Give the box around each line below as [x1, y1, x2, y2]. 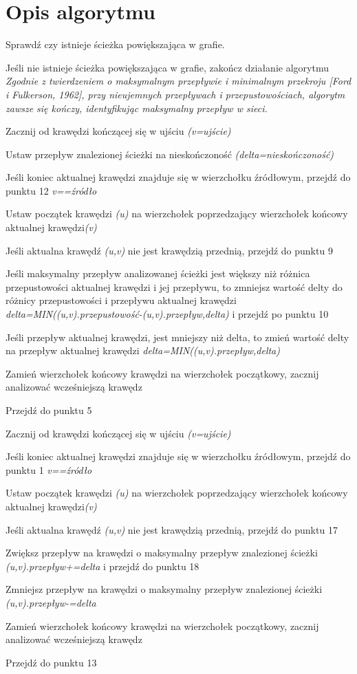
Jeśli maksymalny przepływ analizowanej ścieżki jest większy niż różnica [6, 266, 310, 281]
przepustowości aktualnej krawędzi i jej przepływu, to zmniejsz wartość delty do [6, 279, 343, 294]
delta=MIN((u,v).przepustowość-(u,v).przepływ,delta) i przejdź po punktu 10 [6, 307, 329, 321]
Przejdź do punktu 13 [6, 655, 97, 669]
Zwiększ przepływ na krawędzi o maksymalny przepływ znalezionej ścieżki [6, 545, 318, 560]
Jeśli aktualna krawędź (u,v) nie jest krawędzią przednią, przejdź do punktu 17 [6, 522, 338, 536]
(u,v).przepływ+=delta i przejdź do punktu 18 [6, 558, 199, 573]
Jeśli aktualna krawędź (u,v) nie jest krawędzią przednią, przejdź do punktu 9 [6, 243, 333, 257]
